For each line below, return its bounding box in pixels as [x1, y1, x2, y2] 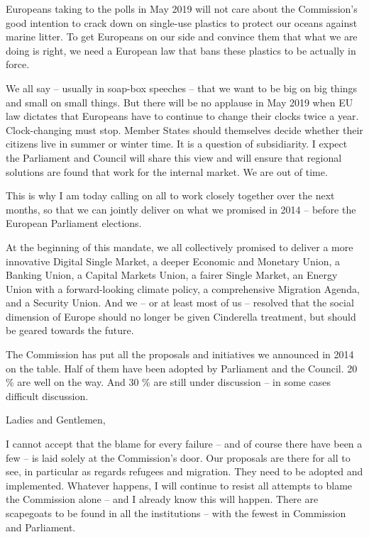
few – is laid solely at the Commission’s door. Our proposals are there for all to [6, 450, 351, 465]
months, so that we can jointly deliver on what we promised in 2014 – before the [6, 201, 356, 216]
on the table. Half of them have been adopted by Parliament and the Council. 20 [6, 360, 358, 375]
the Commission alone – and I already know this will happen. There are [6, 492, 319, 506]
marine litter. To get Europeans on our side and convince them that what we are [6, 29, 358, 44]
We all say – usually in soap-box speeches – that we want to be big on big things [6, 80, 358, 95]
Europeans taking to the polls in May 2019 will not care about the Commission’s [6, 1, 358, 16]
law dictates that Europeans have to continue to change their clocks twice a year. [6, 109, 359, 123]
